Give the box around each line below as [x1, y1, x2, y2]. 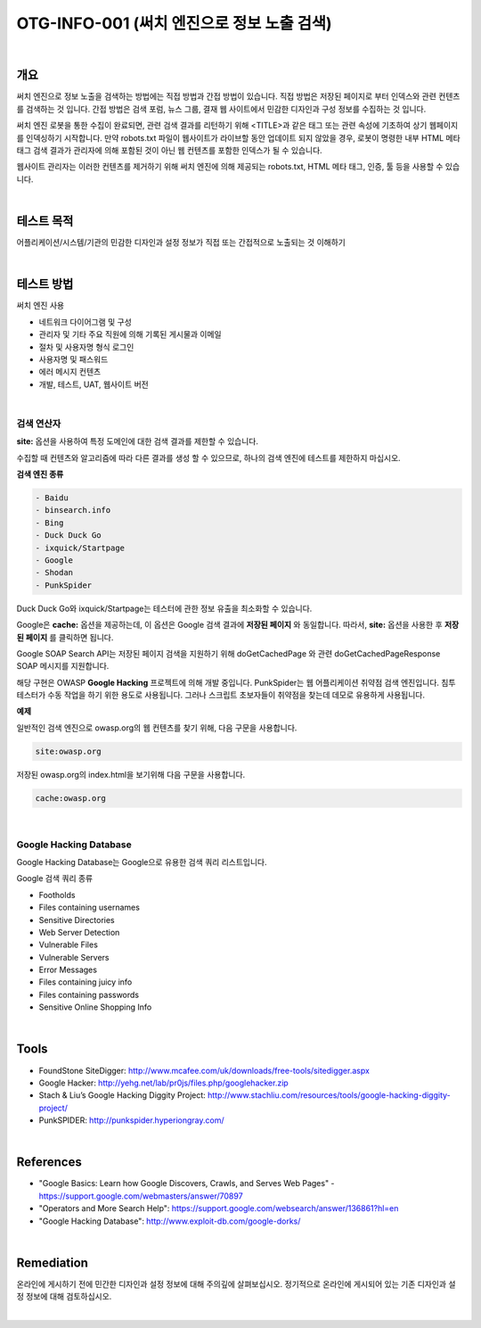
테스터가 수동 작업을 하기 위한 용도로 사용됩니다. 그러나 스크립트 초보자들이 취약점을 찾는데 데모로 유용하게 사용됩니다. [16, 689, 425, 700]
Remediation [16, 1255, 89, 1270]
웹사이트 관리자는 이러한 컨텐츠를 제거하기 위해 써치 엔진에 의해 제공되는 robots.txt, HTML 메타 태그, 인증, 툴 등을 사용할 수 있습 [16, 161, 461, 172]
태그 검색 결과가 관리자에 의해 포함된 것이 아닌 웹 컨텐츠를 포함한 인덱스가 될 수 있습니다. [16, 145, 322, 156]
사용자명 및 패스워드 [38, 353, 109, 365]
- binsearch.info [35, 505, 111, 516]
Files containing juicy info [38, 977, 133, 987]
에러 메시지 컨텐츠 [38, 367, 102, 377]
